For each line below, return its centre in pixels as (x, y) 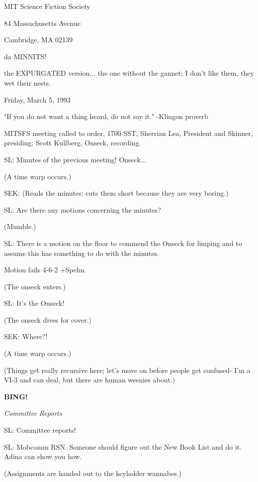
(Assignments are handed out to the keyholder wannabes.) (93, 473)
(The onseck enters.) (35, 286)
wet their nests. (27, 82)
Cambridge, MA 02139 (39, 40)
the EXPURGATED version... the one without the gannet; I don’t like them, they (129, 73)
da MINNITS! (25, 56)
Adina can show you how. (43, 456)
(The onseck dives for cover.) (48, 319)
